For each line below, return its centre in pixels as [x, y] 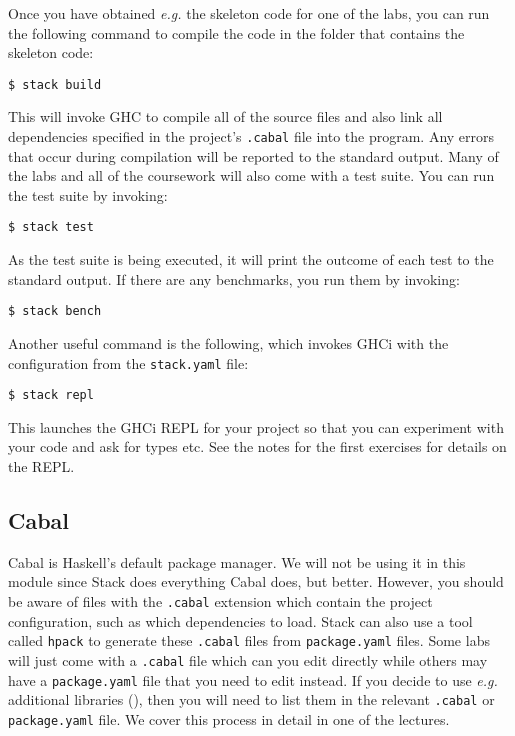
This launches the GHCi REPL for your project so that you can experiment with [256, 426]
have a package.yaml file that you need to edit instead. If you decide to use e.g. [253, 679]
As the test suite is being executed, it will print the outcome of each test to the [251, 259]
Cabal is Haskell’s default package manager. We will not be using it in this [237, 561]
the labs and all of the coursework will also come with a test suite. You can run [251, 175]
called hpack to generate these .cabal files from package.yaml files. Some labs [249, 640]
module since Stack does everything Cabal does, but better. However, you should [256, 581]
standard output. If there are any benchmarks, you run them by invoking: [234, 278]
